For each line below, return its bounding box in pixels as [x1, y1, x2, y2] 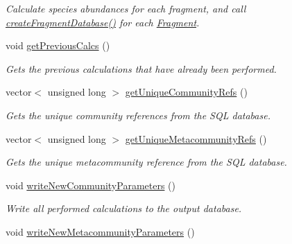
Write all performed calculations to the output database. [6, 201, 242, 216]
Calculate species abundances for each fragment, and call [6, 1, 246, 15]
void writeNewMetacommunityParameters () [6, 224, 195, 238]
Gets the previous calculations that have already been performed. [6, 61, 277, 76]
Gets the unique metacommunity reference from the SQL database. [6, 155, 287, 169]
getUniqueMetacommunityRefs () [125, 131, 267, 146]
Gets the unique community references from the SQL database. [6, 107, 270, 122]
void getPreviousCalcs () [6, 38, 110, 53]
